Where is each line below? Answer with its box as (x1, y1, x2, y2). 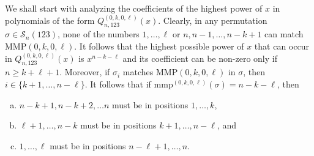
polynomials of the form (5, 13, 95, 26)
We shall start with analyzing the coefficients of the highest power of (5, 2, 263, 14)
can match (264, 28, 304, 40)
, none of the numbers (57, 28, 140, 40)
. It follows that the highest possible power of (74, 39, 244, 52)
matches (122, 65, 154, 78)
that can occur (254, 39, 309, 52)
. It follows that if (84, 77, 151, 90)
